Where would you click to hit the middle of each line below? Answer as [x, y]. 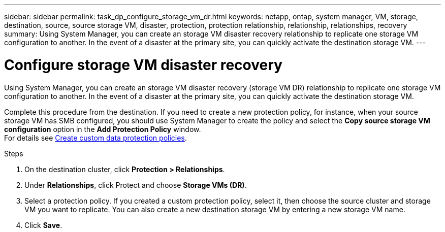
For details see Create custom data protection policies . [96, 138]
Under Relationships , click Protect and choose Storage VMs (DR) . [136, 185]
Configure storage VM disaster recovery [143, 65]
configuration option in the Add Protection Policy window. [103, 129]
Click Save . [43, 225]
